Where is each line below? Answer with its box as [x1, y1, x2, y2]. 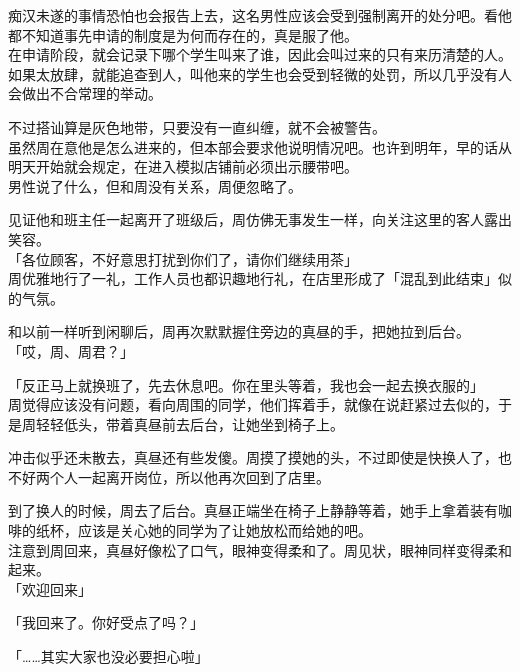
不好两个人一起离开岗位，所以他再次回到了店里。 [8, 466, 330, 487]
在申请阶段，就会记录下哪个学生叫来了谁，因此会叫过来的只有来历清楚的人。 [8, 44, 512, 65]
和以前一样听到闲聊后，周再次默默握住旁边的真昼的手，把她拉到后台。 [8, 321, 470, 342]
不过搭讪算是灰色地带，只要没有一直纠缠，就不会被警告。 [8, 116, 386, 137]
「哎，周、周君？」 [8, 340, 134, 361]
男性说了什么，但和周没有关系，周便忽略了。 [8, 175, 302, 196]
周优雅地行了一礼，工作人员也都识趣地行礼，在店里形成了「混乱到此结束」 [8, 268, 498, 289]
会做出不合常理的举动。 [8, 83, 162, 104]
